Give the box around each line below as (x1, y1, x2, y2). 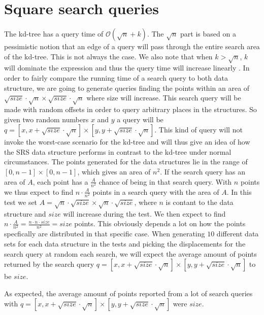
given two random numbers (4, 114, 89, 124)
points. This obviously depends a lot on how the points (74, 218, 246, 229)
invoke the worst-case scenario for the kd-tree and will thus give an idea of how (4, 136, 250, 147)
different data (216, 228, 259, 239)
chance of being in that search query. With (98, 176, 232, 187)
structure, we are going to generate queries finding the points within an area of (4, 82, 250, 93)
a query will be (117, 114, 163, 124)
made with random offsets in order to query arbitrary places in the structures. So (4, 104, 257, 115)
